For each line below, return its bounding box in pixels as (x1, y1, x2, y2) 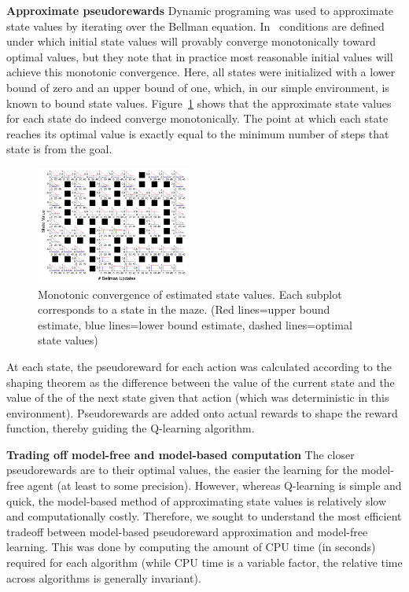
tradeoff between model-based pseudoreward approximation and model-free (6, 523, 368, 539)
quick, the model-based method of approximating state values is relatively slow (6, 492, 387, 509)
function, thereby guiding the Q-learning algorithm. (6, 420, 255, 436)
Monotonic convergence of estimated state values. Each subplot (38, 285, 342, 302)
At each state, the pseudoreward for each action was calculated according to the (6, 358, 392, 374)
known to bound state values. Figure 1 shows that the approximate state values (6, 94, 392, 111)
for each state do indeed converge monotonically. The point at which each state (6, 110, 389, 127)
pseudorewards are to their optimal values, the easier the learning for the (6, 461, 358, 478)
